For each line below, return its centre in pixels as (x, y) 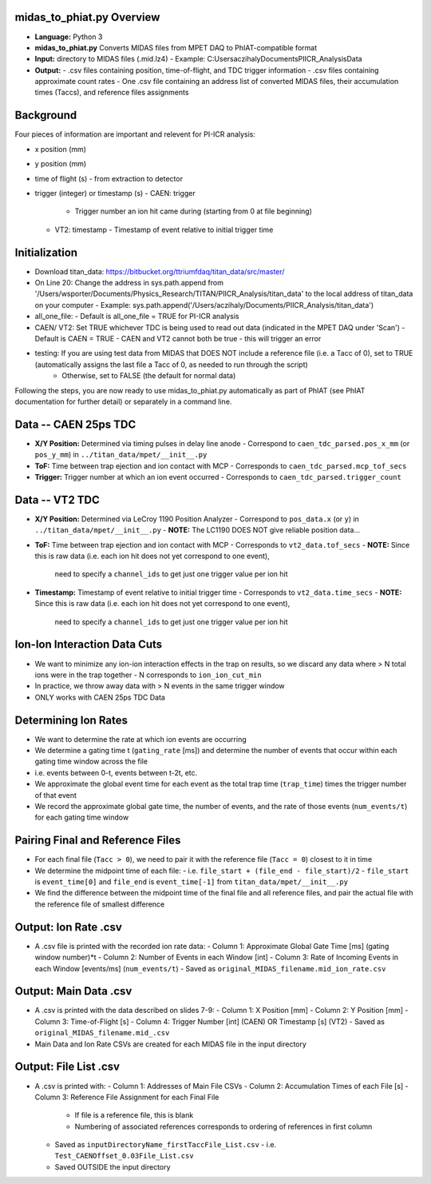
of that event (56, 795)
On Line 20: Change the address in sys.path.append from (129, 283)
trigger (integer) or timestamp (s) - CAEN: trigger (115, 193)
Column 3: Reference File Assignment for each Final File (127, 1097)
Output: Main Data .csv (73, 991)
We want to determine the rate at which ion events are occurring (140, 739)
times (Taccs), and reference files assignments (112, 93)
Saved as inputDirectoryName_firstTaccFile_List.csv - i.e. (166, 1145)
